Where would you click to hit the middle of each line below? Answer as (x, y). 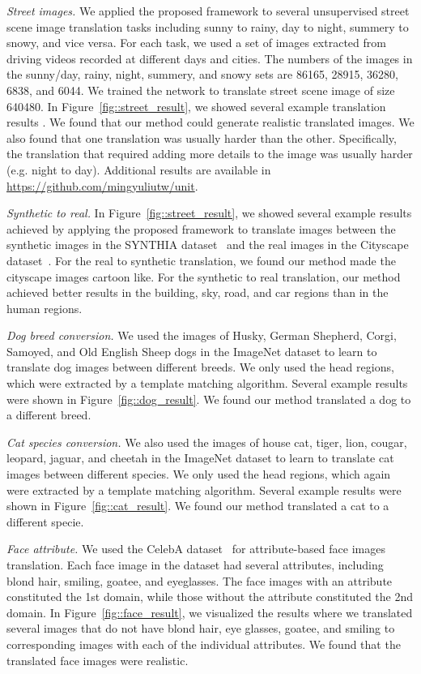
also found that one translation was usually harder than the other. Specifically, (202, 137)
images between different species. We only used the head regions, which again (199, 474)
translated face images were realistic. (98, 660)
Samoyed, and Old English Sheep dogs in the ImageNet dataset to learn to (192, 351)
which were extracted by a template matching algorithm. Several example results (207, 383)
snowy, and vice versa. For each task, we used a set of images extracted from (196, 43)
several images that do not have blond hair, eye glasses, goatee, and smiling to (201, 628)
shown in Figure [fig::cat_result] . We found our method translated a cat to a (198, 506)
